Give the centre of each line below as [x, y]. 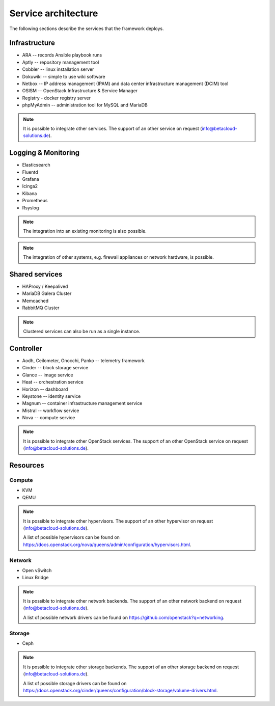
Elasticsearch [36, 165]
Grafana [31, 179]
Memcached [35, 301]
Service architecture [54, 13]
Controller [26, 348]
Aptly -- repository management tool [61, 62]
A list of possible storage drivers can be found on [75, 683]
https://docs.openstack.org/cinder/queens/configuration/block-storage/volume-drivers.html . [120, 690]
